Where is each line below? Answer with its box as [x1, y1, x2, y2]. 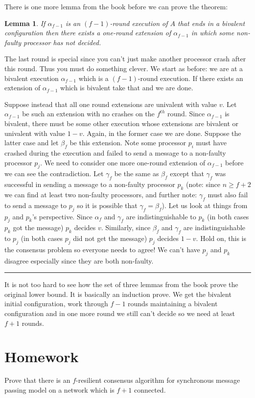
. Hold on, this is [196, 233, 247, 243]
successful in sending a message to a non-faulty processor [4, 179, 175, 189]
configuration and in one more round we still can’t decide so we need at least [4, 308, 235, 318]
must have [196, 137, 227, 148]
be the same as [114, 168, 159, 179]
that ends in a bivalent [178, 18, 245, 28]
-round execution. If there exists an [138, 73, 243, 83]
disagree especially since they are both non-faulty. [4, 255, 154, 265]
